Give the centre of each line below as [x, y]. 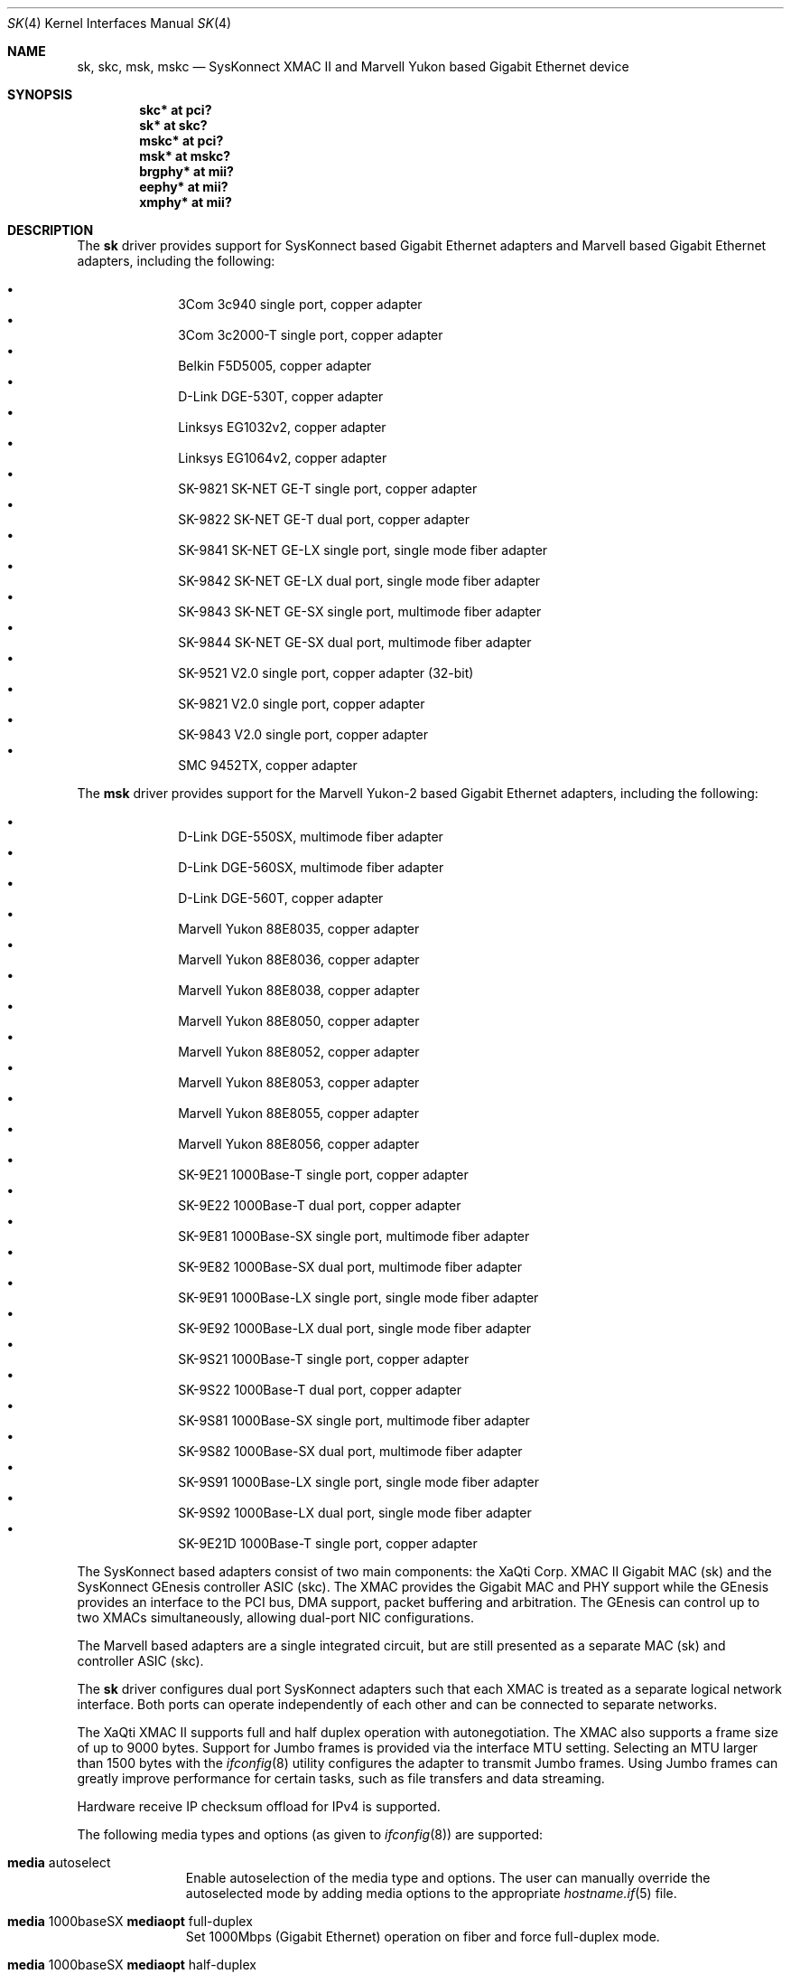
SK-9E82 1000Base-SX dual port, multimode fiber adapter [350, 1267]
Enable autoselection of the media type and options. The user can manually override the [448, 1878]
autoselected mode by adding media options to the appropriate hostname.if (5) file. [431, 1893]
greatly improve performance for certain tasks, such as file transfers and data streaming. [341, 1778]
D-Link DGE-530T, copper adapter [281, 396]
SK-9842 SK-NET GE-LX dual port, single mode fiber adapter [359, 581]
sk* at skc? [173, 125]
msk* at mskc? [185, 156]
